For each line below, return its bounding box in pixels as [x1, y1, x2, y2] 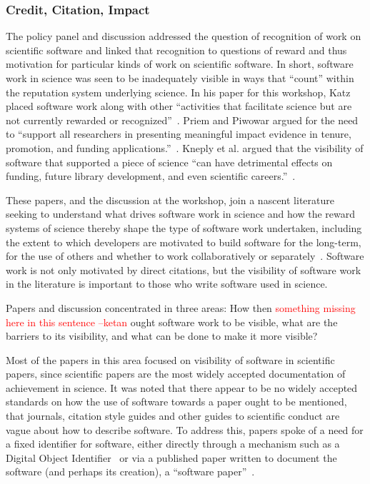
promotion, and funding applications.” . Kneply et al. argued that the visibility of [6, 140, 364, 155]
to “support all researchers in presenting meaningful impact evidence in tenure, [6, 126, 351, 141]
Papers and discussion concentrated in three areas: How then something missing [6, 300, 356, 315]
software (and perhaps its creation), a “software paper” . [6, 464, 255, 479]
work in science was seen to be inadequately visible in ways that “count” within [6, 71, 354, 85]
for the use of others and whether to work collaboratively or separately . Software [6, 248, 364, 263]
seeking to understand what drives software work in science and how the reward [6, 206, 356, 221]
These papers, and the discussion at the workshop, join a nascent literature [6, 192, 334, 207]
